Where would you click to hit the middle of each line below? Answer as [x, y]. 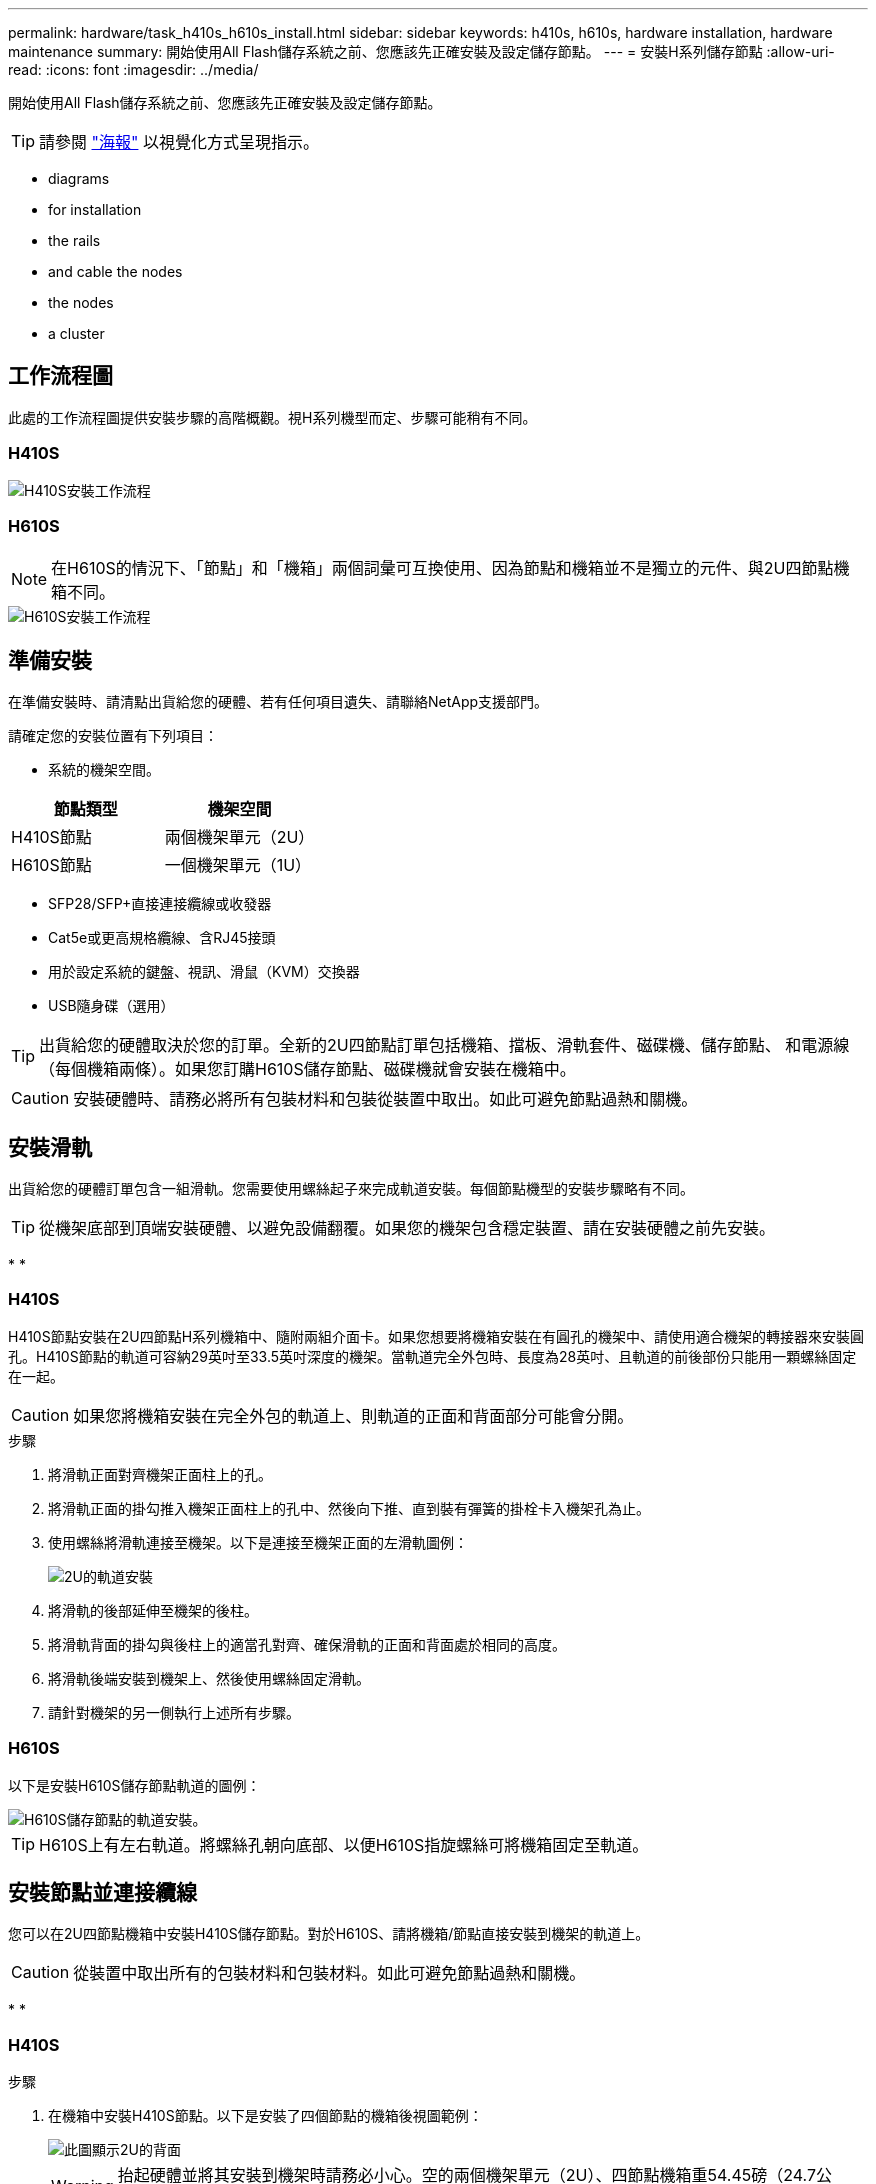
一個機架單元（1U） [238, 865]
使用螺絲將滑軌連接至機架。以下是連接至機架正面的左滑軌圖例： [258, 1542]
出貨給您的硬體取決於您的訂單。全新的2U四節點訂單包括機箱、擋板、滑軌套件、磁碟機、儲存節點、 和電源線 [444, 1045]
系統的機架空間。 [104, 770]
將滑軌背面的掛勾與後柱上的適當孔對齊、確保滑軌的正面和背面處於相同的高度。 [307, 1644]
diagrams [79, 178]
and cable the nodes [115, 271]
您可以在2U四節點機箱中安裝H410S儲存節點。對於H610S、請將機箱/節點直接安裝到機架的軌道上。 [329, 1934]
